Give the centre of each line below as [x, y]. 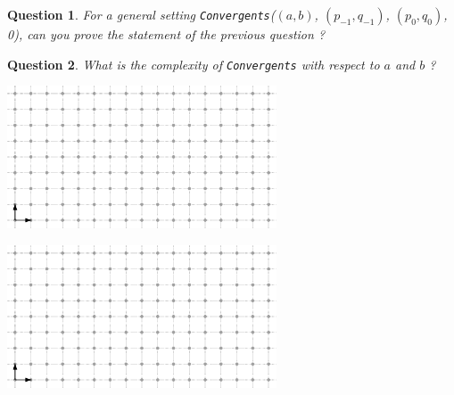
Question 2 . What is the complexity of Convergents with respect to [194, 64]
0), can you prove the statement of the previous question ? [166, 34]
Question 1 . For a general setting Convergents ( [141, 14]
